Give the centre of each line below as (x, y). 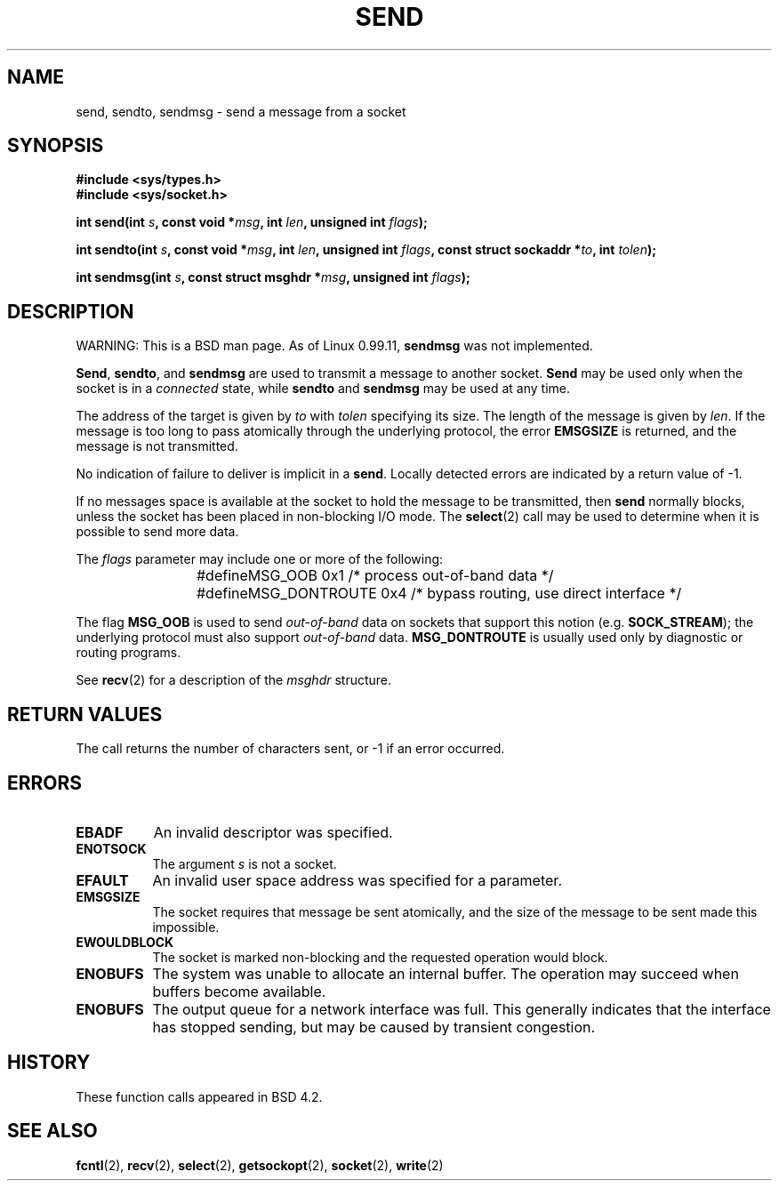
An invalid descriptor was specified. (273, 832)
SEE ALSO (52, 1131)
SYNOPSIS (56, 146)
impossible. (186, 927)
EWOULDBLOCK (125, 942)
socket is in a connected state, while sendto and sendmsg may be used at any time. (323, 389)
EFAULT (102, 880)
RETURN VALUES (85, 714)
